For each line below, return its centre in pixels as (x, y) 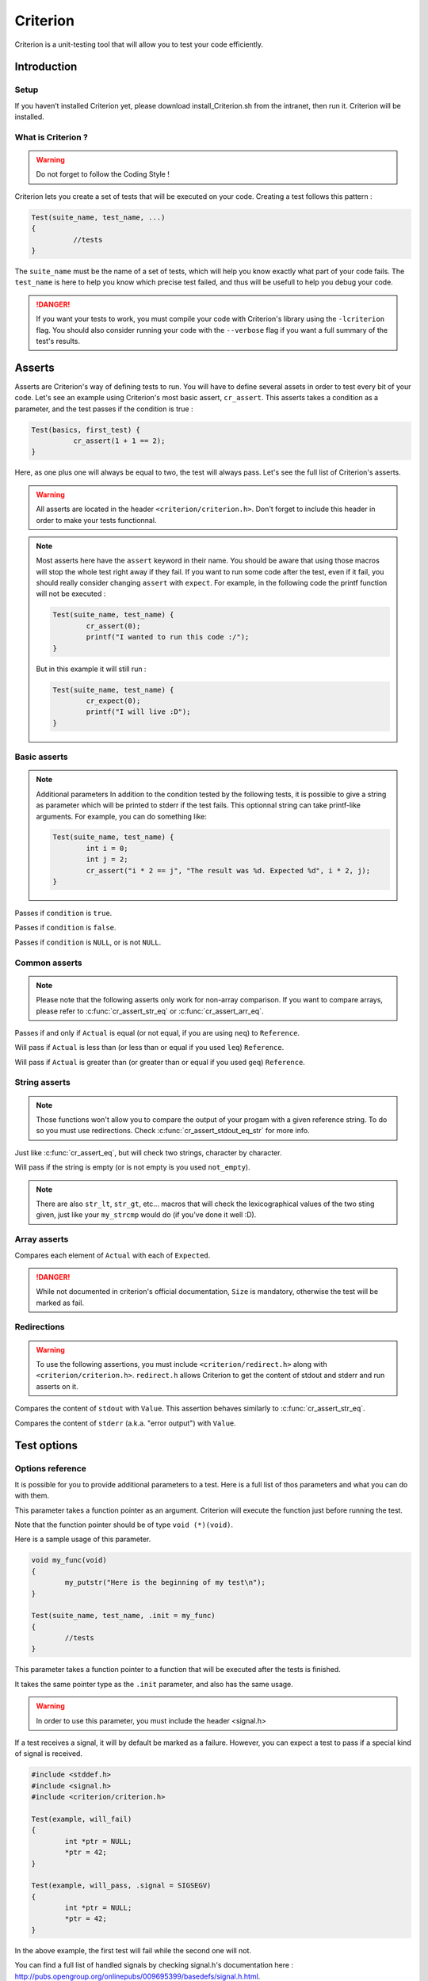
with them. (32, 1496)
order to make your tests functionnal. (96, 520)
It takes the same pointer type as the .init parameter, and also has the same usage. (154, 1684)
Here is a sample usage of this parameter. (83, 1539)
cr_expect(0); (113, 701)
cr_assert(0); (113, 626)
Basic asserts (41, 757)
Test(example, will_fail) (82, 1819)
